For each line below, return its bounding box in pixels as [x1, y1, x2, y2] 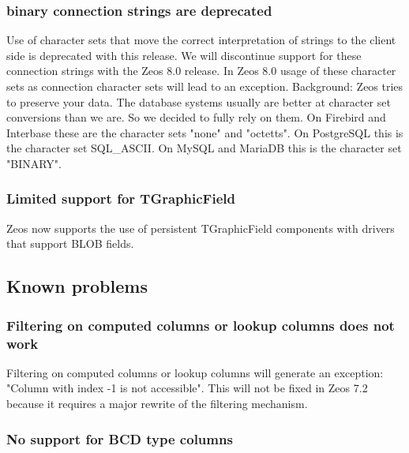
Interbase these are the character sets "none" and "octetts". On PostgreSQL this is [6, 124, 403, 140]
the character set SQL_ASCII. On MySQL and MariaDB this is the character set [6, 140, 402, 156]
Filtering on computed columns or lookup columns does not [6, 315, 395, 335]
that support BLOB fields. [6, 235, 134, 252]
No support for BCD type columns [6, 429, 233, 448]
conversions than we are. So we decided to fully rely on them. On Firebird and [6, 109, 386, 125]
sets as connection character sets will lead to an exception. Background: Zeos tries [6, 78, 403, 94]
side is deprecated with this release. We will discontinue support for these [6, 47, 362, 63]
